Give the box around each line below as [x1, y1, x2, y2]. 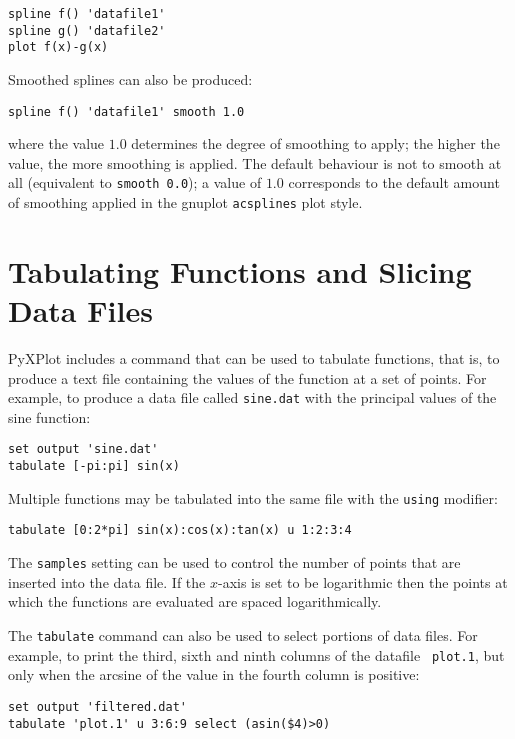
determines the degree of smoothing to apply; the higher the [131, 133, 500, 154]
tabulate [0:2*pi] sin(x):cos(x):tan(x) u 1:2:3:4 [8, 523, 352, 538]
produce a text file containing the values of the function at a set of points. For [8, 367, 487, 388]
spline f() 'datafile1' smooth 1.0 [8, 104, 245, 119]
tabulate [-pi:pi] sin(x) [8, 459, 180, 474]
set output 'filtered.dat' [8, 699, 187, 714]
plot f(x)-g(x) [8, 40, 109, 55]
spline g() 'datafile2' [8, 23, 166, 38]
